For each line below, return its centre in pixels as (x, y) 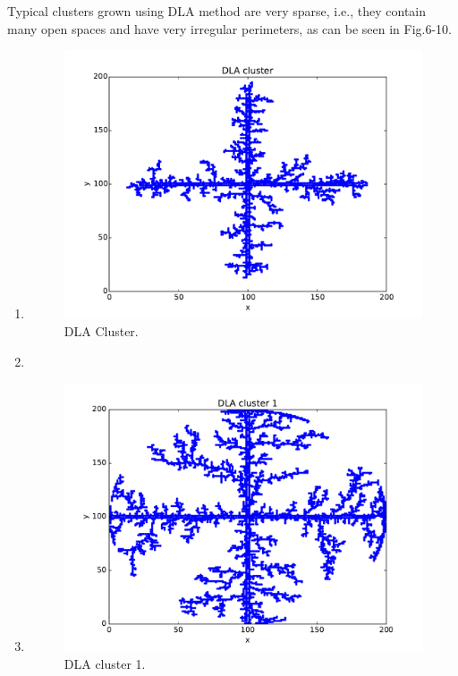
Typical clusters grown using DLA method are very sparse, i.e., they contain (217, 11)
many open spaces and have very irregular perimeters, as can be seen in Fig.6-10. (229, 28)
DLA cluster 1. (105, 663)
